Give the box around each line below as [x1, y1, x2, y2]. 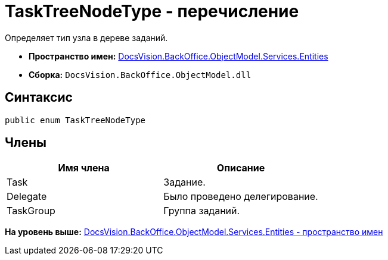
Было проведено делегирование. [163, 190, 318, 203]
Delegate [7, 190, 47, 203]
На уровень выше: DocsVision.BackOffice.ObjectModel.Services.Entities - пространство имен [5, 227, 383, 237]
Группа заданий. [163, 205, 240, 217]
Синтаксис [5, 90, 73, 105]
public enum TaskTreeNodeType [5, 115, 146, 125]
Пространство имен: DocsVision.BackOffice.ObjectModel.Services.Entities [29, 51, 328, 61]
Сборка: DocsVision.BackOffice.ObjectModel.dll [29, 69, 252, 80]
